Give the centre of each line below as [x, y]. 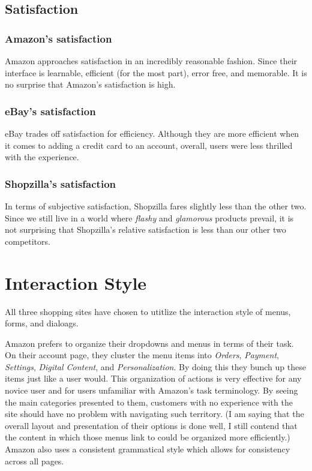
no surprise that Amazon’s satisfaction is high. [90, 84]
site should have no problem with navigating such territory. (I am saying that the [154, 414]
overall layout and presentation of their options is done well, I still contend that [151, 425]
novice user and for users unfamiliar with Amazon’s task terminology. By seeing [151, 390]
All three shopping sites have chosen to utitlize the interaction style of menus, [148, 311]
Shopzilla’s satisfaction [61, 183]
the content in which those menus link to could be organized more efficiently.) [148, 437]
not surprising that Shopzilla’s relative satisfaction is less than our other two [145, 229]
